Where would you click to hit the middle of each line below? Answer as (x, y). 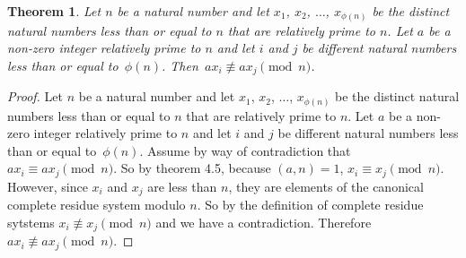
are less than (182, 186)
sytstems (31, 222)
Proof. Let (35, 96)
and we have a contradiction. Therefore (264, 222)
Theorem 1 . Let (54, 11)
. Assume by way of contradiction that (245, 150)
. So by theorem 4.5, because (192, 168)
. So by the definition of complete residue (310, 205)
